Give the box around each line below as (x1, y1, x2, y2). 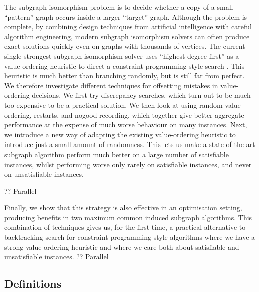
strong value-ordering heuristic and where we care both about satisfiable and (4, 241, 239, 252)
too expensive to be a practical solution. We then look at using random (4, 99, 223, 110)
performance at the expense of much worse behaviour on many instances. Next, (4, 119, 247, 130)
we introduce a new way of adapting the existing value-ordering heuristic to (4, 129, 236, 139)
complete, (4, 21, 34, 32)
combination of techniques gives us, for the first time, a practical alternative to (4, 222, 246, 232)
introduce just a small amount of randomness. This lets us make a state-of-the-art (4, 139, 255, 150)
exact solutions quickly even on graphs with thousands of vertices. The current (4, 41, 245, 51)
